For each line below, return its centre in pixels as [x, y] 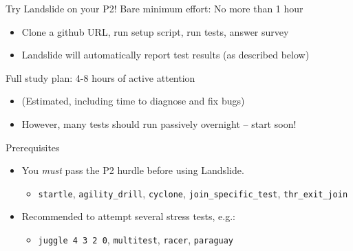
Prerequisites [33, 147]
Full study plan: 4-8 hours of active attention [100, 77]
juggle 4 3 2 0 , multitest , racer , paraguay [136, 239]
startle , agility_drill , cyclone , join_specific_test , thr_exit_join [193, 193]
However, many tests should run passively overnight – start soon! [159, 123]
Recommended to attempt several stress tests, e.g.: [129, 216]
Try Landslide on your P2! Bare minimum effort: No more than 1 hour [154, 8]
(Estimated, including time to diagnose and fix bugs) [133, 101]
